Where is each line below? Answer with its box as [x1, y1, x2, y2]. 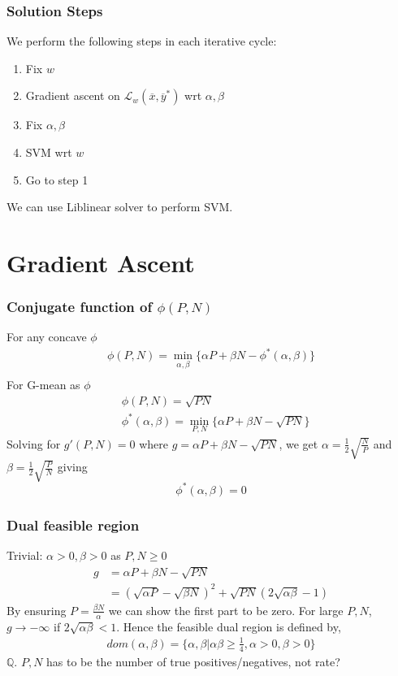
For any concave [6, 328, 87, 345]
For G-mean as [6, 375, 80, 392]
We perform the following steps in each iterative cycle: [6, 32, 277, 50]
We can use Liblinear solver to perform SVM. [6, 198, 233, 215]
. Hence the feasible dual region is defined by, [116, 617, 341, 635]
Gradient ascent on [25, 87, 120, 104]
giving [57, 458, 88, 475]
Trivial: [6, 547, 43, 564]
